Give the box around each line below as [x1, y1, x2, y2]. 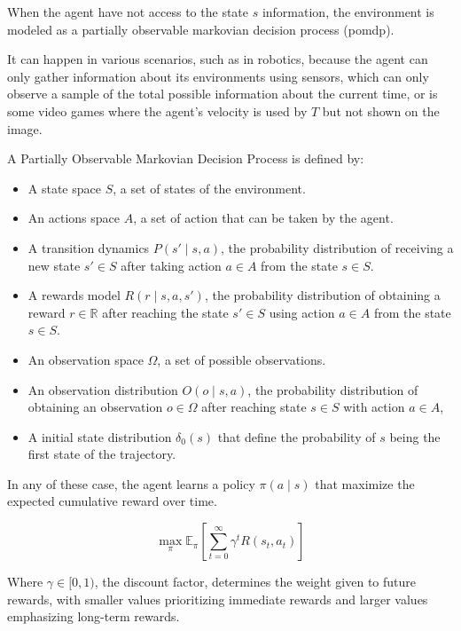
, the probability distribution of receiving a [221, 238, 454, 256]
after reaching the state [102, 303, 229, 321]
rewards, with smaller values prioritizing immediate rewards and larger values [7, 589, 428, 608]
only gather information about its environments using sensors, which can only [7, 67, 429, 85]
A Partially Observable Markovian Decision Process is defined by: [7, 149, 364, 168]
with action [343, 398, 405, 416]
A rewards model [27, 286, 121, 304]
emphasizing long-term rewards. [7, 607, 180, 626]
